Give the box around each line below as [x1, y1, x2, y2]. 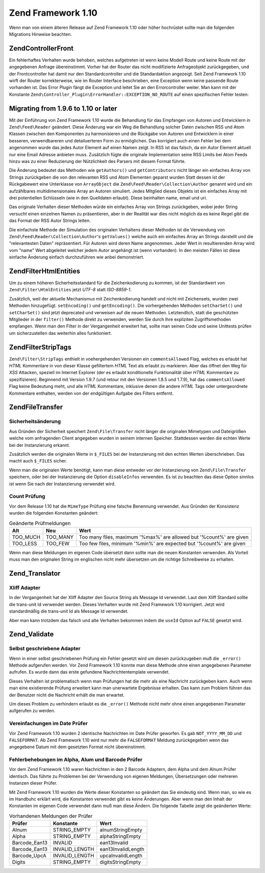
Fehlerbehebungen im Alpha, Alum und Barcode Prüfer [9, 756, 143, 763]
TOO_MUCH [12, 533, 41, 540]
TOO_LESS [12, 540, 37, 547]
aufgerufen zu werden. [9, 708, 55, 714]
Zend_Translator [9, 570, 61, 578]
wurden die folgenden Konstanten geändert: [9, 510, 99, 516]
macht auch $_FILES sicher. [9, 458, 67, 464]
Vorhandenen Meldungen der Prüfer [9, 813, 93, 819]
